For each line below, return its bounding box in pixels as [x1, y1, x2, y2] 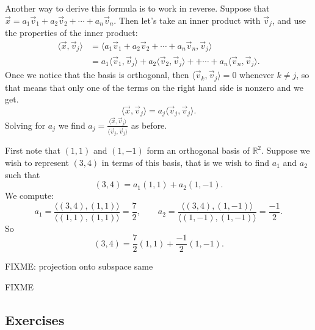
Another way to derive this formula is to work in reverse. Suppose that [5, 2, 270, 14]
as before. [131, 118, 167, 131]
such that [5, 168, 40, 181]
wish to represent [5, 156, 69, 168]
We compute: [5, 189, 54, 202]
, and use [272, 13, 306, 26]
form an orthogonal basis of [147, 144, 250, 157]
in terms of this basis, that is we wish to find [101, 156, 270, 168]
